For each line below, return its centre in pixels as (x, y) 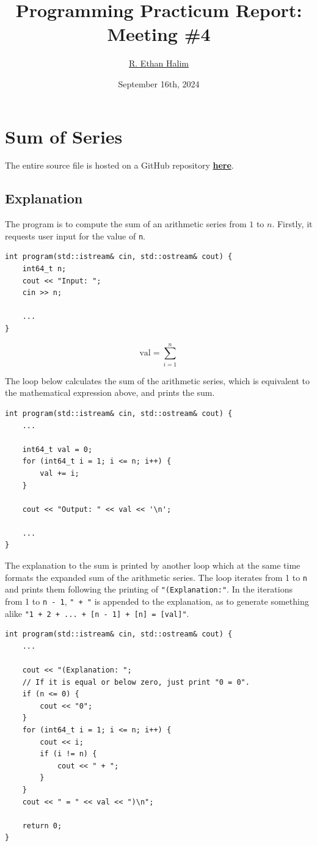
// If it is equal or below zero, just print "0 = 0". (136, 682)
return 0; (42, 826)
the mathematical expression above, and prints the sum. (110, 392)
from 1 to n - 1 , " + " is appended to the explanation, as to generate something (157, 601)
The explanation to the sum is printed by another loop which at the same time (153, 565)
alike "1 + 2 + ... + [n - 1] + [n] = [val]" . (97, 613)
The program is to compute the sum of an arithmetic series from (126, 224)
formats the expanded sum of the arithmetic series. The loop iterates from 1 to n (156, 577)
